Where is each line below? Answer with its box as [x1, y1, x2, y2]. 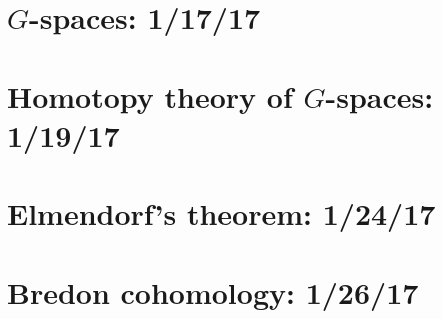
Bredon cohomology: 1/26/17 [7, 271, 419, 312]
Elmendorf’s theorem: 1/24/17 [7, 193, 436, 234]
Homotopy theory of [7, 75, 293, 116]
